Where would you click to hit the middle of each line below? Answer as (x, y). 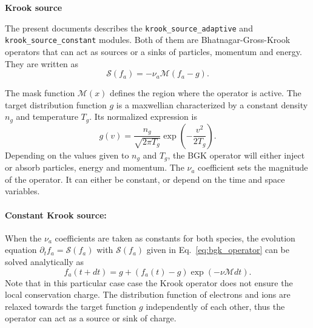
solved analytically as (45, 261)
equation (21, 250)
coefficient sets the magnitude (253, 167)
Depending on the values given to (67, 155)
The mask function (40, 93)
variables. (22, 191)
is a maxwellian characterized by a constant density (212, 104)
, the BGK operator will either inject (236, 155)
